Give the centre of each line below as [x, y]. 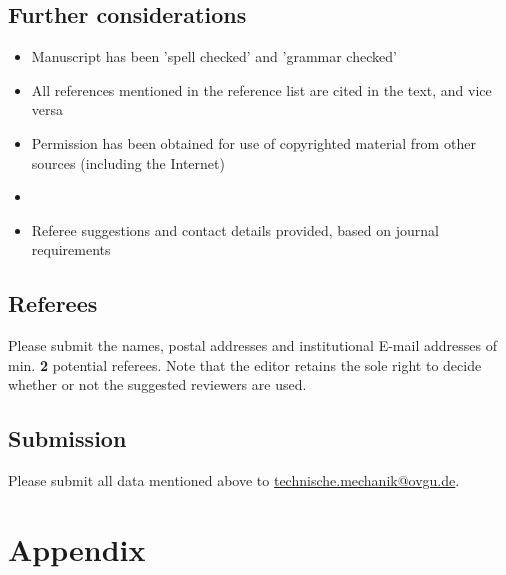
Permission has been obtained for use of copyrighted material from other [253, 142]
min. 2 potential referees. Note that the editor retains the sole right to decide [245, 364]
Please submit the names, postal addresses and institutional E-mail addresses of [252, 345]
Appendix [77, 548]
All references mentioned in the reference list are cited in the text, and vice [261, 89]
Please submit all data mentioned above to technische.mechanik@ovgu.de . [234, 480]
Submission [67, 438]
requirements [71, 249]
